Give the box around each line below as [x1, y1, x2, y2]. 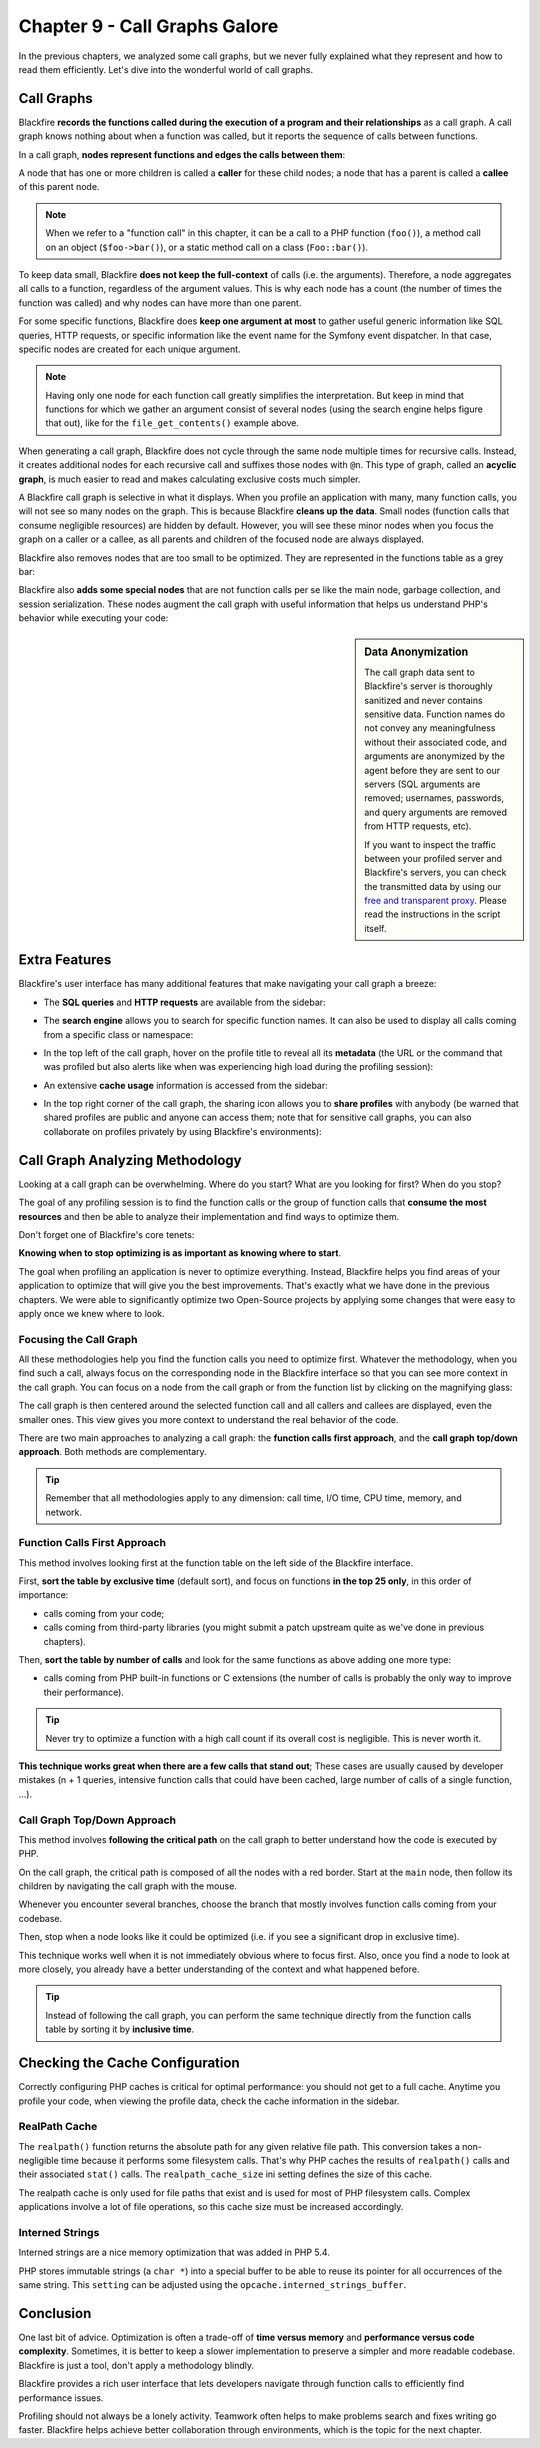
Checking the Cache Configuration [18, 2055, 240, 2072]
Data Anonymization [364, 645, 469, 659]
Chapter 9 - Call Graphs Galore [18, 15, 279, 37]
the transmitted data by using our [364, 880, 502, 892]
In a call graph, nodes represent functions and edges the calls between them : [18, 148, 346, 160]
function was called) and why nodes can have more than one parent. [18, 296, 302, 309]
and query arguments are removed [364, 806, 508, 818]
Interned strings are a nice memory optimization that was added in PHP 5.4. [18, 2246, 330, 2259]
